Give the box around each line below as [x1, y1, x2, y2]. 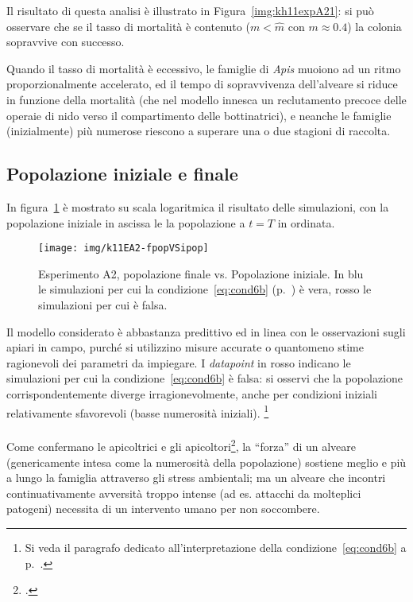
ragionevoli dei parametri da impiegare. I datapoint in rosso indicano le [6, 354, 351, 371]
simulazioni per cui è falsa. [38, 296, 168, 313]
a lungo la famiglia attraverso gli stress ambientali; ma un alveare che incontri [6, 469, 386, 486]
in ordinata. [277, 214, 335, 231]
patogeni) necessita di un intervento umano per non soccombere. [6, 500, 320, 517]
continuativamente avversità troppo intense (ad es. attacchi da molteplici [6, 484, 361, 501]
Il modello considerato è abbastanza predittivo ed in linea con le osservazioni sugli [6, 323, 406, 340]
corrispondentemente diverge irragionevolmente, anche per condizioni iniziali [6, 385, 377, 402]
